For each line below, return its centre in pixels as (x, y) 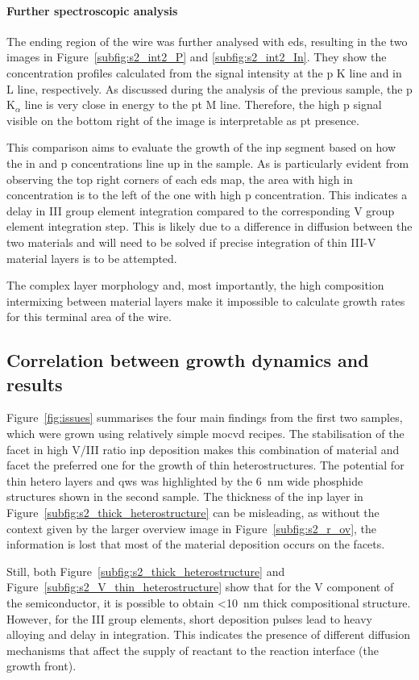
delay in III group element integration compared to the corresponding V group (201, 210)
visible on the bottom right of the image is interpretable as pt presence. (183, 120)
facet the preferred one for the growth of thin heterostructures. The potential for (205, 465)
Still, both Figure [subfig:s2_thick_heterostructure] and (146, 571)
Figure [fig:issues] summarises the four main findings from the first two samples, (205, 417)
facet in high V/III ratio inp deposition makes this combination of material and (203, 449)
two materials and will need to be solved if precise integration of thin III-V (191, 242)
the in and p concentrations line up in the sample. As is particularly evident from (208, 163)
